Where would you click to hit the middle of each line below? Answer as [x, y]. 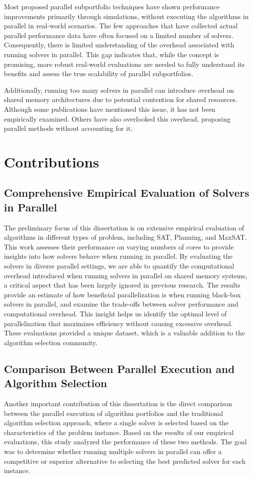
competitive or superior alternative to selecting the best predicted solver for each [125, 461]
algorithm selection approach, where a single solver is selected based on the [116, 423]
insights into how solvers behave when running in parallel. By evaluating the [118, 256]
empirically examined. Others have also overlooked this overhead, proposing [117, 118]
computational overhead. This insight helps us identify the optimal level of [116, 314]
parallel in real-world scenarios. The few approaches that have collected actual [121, 26]
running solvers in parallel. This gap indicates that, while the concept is [111, 54]
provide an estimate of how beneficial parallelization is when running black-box [122, 294]
